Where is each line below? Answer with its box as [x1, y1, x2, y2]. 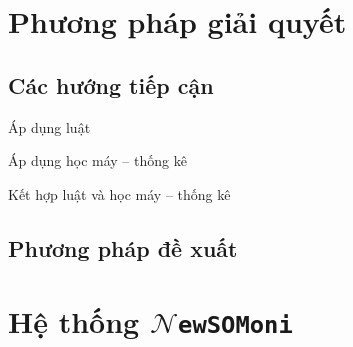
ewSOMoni [178, 311, 293, 340]
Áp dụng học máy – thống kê [8, 150, 187, 171]
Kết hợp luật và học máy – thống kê [8, 183, 231, 204]
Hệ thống [8, 301, 140, 342]
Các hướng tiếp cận [8, 69, 214, 100]
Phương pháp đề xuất [8, 232, 238, 263]
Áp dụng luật [8, 116, 91, 137]
